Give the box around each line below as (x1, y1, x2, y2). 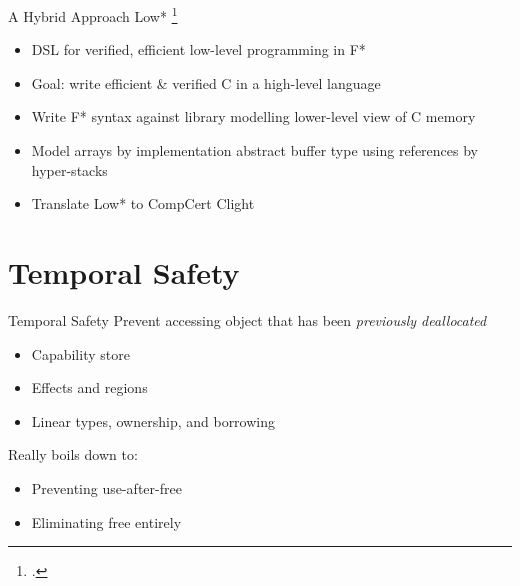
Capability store (31, 343, 130, 364)
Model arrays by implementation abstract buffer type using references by (31, 140, 479, 161)
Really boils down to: (8, 444, 138, 465)
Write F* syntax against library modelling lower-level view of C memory (31, 106, 476, 127)
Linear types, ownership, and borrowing (31, 410, 276, 431)
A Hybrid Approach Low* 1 (8, 3, 178, 26)
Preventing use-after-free (31, 477, 182, 498)
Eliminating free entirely (31, 511, 182, 532)
